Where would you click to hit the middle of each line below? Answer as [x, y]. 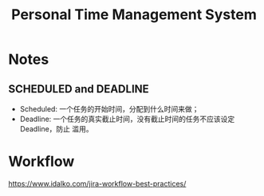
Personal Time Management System [134, 15]
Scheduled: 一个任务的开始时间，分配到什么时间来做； [109, 109]
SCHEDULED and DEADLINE [79, 89]
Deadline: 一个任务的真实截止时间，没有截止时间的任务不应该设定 [127, 119]
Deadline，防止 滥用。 [56, 129]
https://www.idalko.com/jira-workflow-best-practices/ [97, 183]
